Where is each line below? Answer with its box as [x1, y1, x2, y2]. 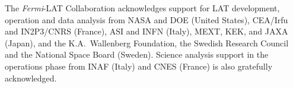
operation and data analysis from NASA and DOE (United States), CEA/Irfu [5, 13, 288, 26]
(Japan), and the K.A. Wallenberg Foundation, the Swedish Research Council [5, 36, 289, 49]
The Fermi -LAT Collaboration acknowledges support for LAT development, [5, 2, 280, 14]
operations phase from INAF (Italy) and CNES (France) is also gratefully [5, 59, 273, 72]
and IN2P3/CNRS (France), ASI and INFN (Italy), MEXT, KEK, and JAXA [5, 25, 288, 37]
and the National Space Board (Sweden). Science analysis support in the [5, 48, 269, 61]
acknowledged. [5, 71, 57, 84]
